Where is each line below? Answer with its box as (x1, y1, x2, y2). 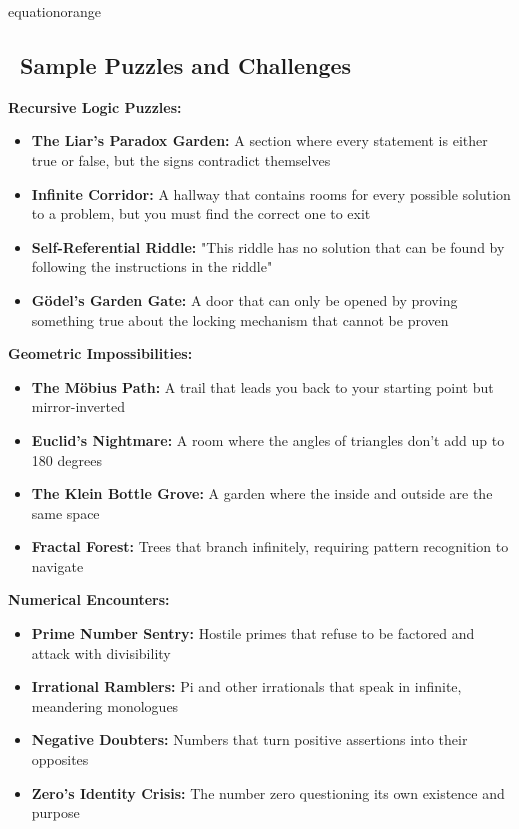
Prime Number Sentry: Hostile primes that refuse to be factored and (31, 623, 475, 644)
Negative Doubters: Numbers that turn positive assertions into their (31, 729, 468, 750)
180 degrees (31, 449, 102, 470)
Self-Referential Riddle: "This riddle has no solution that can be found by (31, 236, 505, 257)
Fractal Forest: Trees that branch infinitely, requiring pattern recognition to (31, 536, 509, 557)
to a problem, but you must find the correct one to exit (31, 203, 371, 224)
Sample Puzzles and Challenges (20, 49, 352, 80)
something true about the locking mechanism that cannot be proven (31, 309, 449, 330)
